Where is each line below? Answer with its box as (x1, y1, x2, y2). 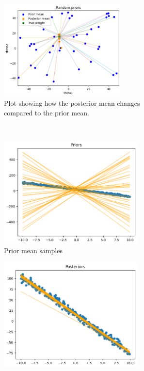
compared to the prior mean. (4, 108, 89, 118)
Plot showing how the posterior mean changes (4, 98, 140, 108)
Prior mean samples (4, 245, 63, 256)
